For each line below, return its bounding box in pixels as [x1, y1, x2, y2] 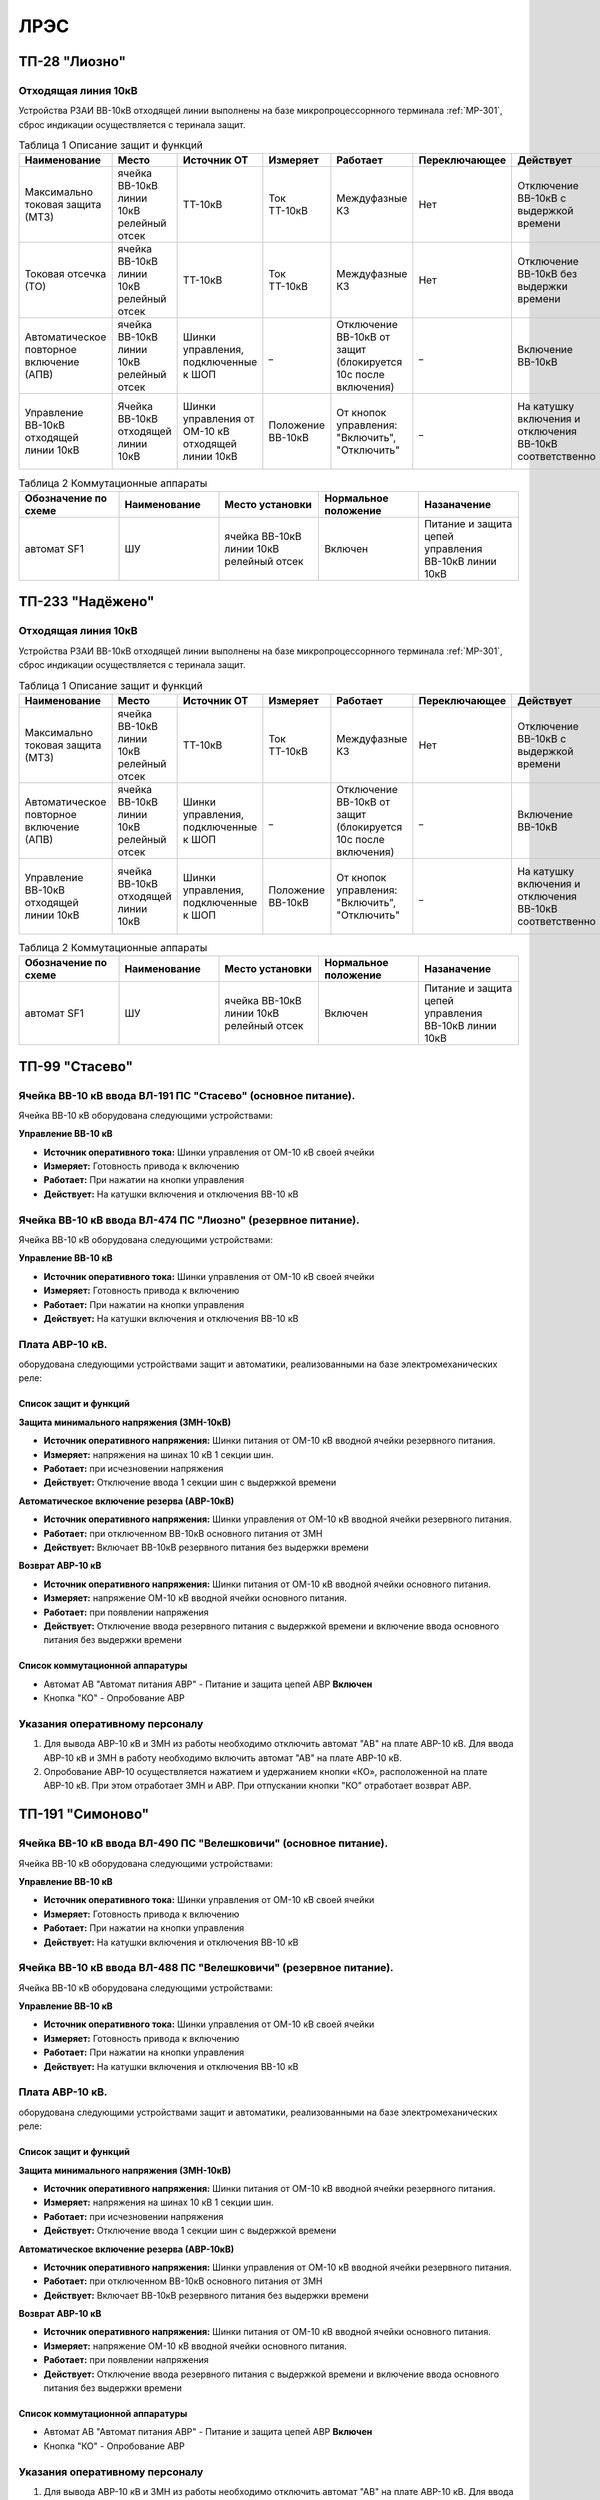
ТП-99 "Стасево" [18, 1058, 134, 1075]
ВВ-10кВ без [516, 267, 578, 281]
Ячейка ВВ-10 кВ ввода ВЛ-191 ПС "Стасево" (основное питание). [18, 1088, 356, 1102]
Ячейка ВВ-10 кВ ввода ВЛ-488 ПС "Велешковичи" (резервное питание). [18, 1961, 394, 1975]
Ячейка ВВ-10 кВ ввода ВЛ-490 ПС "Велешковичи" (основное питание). [18, 1836, 389, 1850]
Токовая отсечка [24, 267, 107, 281]
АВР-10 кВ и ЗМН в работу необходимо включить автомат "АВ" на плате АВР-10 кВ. [43, 1751, 402, 1764]
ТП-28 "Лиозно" [18, 53, 127, 70]
